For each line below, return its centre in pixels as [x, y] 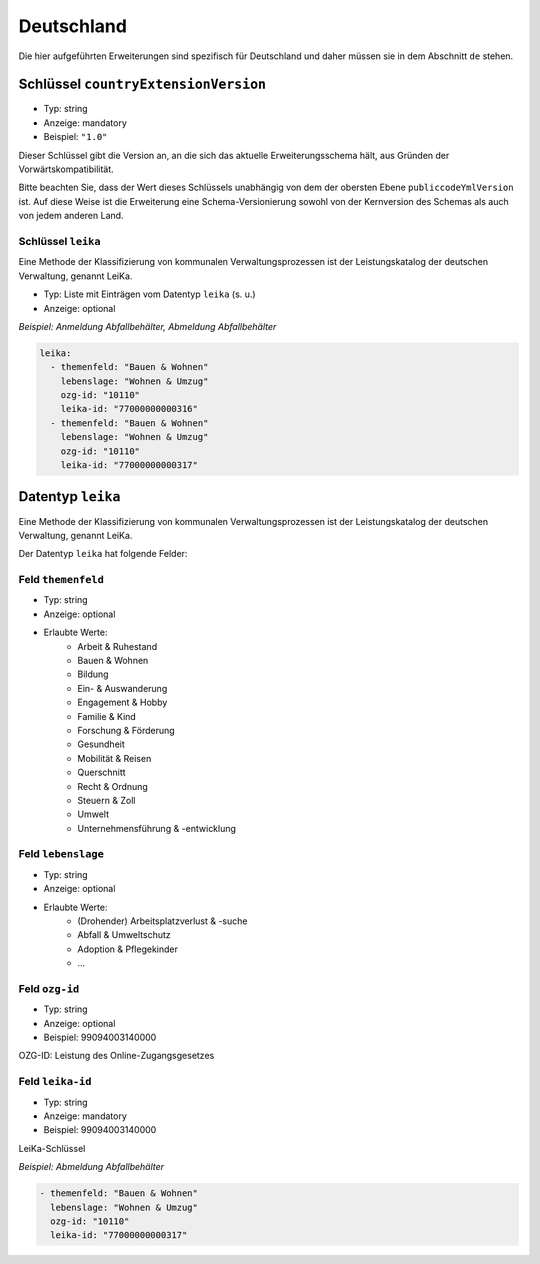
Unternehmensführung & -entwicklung [157, 828]
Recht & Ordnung [113, 786]
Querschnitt [101, 772]
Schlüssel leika [59, 241]
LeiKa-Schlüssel [52, 1148]
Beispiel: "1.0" [75, 137]
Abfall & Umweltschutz [124, 935]
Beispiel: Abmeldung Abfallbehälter [91, 1167]
